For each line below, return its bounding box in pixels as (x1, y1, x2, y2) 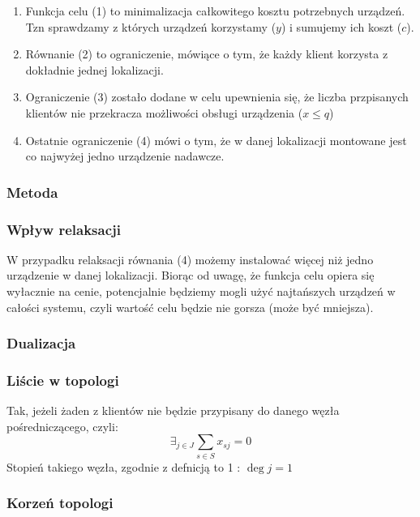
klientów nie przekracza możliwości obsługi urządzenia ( (25, 104, 303, 121)
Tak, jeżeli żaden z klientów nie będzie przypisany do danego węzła (6, 402, 340, 419)
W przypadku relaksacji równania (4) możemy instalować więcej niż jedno (6, 250, 374, 267)
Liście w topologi (6, 370, 119, 390)
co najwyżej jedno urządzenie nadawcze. (25, 147, 225, 164)
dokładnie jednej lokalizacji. (25, 61, 164, 78)
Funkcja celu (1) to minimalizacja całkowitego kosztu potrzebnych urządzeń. (25, 2, 405, 19)
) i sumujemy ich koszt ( (281, 18, 402, 35)
